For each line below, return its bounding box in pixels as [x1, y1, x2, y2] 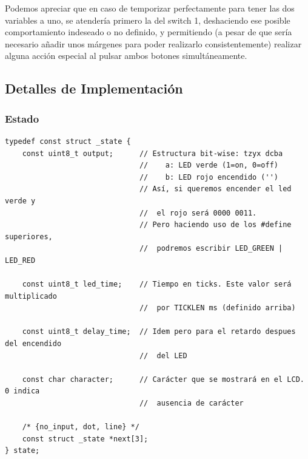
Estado [5, 110, 39, 126]
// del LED [139, 351, 187, 360]
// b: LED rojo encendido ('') [139, 172, 279, 182]
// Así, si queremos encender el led [139, 185, 292, 194]
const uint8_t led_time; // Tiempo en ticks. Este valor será [22, 280, 292, 289]
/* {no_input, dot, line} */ [22, 423, 139, 432]
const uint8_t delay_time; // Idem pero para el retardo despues [22, 327, 296, 336]
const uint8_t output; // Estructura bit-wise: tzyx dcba [22, 149, 283, 158]
